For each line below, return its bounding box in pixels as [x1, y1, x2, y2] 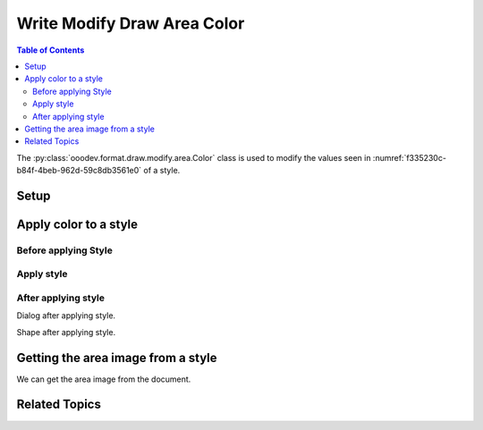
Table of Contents [16, 45, 85, 55]
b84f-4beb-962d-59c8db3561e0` [16, 165, 142, 176]
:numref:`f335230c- [372, 152, 447, 163]
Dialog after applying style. [16, 310, 116, 321]
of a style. [143, 165, 181, 176]
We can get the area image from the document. [16, 374, 191, 384]
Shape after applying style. [16, 326, 116, 337]
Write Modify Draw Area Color [16, 13, 245, 33]
